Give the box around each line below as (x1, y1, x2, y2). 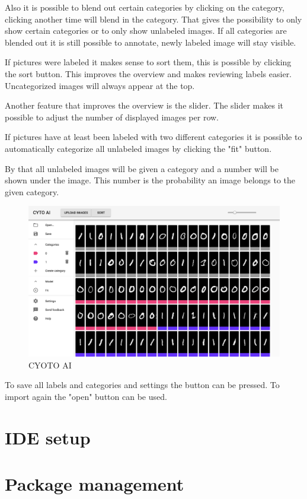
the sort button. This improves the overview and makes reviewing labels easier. (5, 67, 292, 80)
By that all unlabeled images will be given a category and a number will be (5, 162, 279, 174)
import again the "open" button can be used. (5, 390, 167, 402)
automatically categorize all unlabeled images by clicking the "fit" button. (5, 142, 272, 154)
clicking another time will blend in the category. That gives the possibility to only (5, 12, 302, 25)
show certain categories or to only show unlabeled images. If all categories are (5, 24, 287, 37)
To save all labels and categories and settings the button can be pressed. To (5, 379, 280, 391)
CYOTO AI (28, 358, 72, 371)
